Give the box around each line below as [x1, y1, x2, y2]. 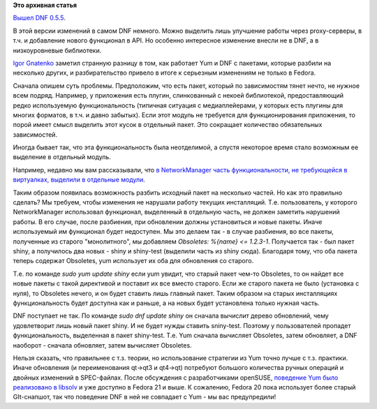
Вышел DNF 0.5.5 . [13, 14, 66, 22]
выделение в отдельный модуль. [13, 153, 111, 161]
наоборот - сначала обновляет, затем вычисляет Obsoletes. [13, 341, 192, 349]
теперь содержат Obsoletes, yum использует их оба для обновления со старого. [13, 257, 254, 265]
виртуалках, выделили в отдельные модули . [13, 175, 146, 184]
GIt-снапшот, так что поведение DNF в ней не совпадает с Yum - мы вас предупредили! [13, 393, 276, 401]
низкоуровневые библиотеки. [13, 46, 102, 54]
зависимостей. [13, 130, 58, 139]
